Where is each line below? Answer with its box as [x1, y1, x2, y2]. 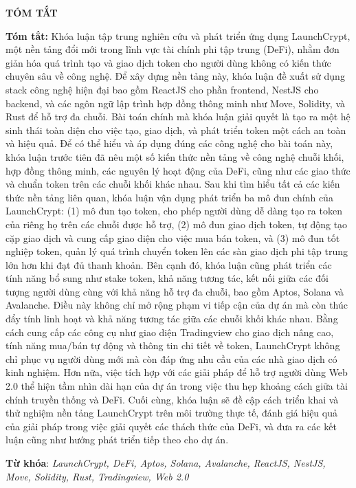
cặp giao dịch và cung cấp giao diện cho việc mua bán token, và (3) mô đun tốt [5, 230, 340, 245]
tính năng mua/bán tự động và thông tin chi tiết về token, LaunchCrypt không [5, 338, 340, 353]
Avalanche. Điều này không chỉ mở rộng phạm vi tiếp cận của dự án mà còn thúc [5, 298, 348, 312]
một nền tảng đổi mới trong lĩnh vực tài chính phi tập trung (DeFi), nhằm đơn [5, 42, 340, 56]
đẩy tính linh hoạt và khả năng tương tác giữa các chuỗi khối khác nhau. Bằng [5, 311, 338, 326]
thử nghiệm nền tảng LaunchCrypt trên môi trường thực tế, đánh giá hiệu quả [5, 406, 337, 420]
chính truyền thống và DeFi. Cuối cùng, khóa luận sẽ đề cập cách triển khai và [5, 392, 339, 406]
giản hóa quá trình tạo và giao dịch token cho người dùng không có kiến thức [5, 55, 331, 69]
